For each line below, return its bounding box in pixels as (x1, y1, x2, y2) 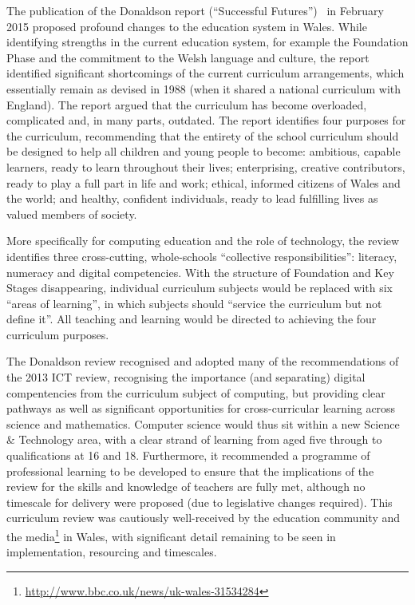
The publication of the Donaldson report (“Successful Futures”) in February (6, 2, 384, 18)
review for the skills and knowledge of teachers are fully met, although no (6, 478, 366, 495)
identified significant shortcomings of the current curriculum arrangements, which (6, 65, 405, 81)
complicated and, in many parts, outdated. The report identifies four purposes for (6, 112, 406, 129)
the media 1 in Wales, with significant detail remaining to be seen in (6, 526, 336, 544)
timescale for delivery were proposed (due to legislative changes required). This (6, 493, 393, 510)
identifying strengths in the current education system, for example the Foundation (6, 34, 409, 50)
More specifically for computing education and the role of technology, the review (6, 232, 400, 249)
